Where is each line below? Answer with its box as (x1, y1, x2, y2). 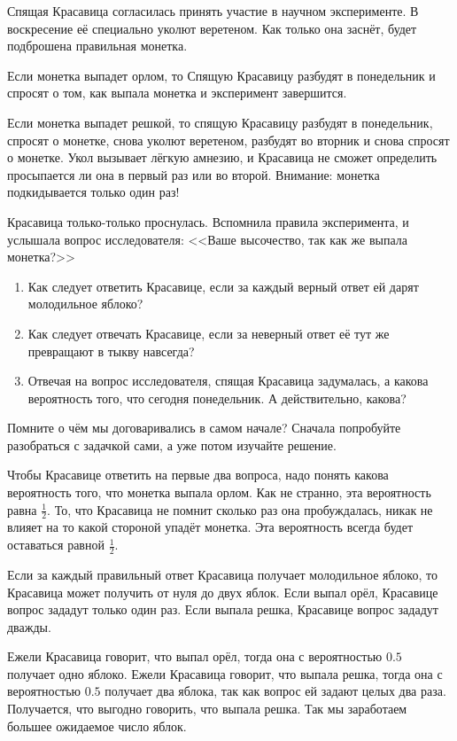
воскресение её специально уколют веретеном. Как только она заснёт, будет (7, 19, 417, 37)
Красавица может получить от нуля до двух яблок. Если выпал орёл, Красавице (7, 582, 438, 601)
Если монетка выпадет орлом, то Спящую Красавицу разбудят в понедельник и (7, 66, 436, 84)
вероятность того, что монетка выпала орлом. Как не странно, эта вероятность (7, 483, 431, 502)
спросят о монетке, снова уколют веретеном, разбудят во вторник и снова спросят (7, 130, 450, 149)
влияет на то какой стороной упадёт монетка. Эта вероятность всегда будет (7, 518, 414, 536)
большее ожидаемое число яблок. (7, 716, 187, 735)
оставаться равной (7, 535, 105, 554)
